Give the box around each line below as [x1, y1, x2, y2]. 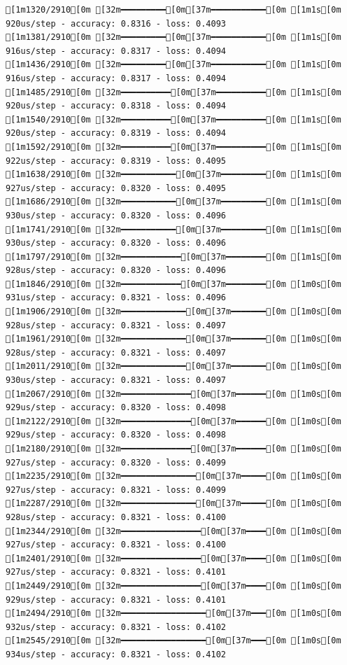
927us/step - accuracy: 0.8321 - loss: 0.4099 [6, 484, 226, 495]
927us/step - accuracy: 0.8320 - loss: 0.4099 [6, 457, 226, 468]
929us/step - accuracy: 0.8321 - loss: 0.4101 [6, 594, 226, 605]
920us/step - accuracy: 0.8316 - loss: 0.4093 [6, 18, 226, 29]
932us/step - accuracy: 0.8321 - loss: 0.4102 [6, 622, 226, 632]
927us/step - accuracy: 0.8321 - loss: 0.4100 [6, 540, 226, 550]
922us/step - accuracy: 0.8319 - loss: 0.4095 [6, 155, 226, 166]
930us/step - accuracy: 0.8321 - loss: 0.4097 [6, 375, 226, 386]
